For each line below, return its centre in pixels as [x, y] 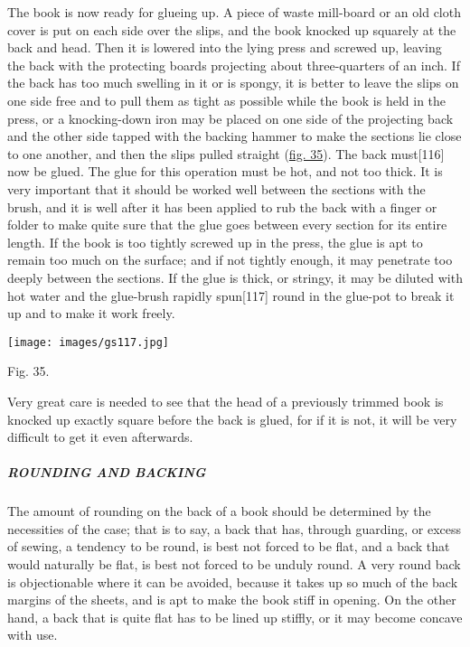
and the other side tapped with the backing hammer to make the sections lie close [235, 136]
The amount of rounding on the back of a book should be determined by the [219, 511]
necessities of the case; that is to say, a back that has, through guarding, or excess [235, 528]
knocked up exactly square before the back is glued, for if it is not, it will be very [232, 419]
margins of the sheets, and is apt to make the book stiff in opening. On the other [232, 600]
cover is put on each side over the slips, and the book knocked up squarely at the [232, 29]
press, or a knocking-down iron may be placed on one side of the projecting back [230, 118]
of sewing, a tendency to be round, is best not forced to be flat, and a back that [229, 546]
